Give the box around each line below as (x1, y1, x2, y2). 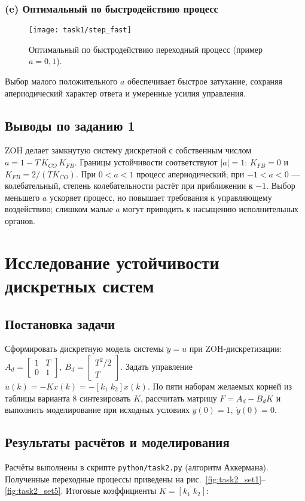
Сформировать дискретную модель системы (5, 342, 164, 355)
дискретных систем (5, 273, 154, 297)
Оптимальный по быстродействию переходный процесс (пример (29, 43, 263, 55)
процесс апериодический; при (136, 167, 245, 180)
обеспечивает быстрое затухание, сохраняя (127, 75, 282, 87)
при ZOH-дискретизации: (189, 342, 282, 355)
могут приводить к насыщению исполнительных (123, 203, 299, 215)
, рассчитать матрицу (141, 391, 217, 404)
